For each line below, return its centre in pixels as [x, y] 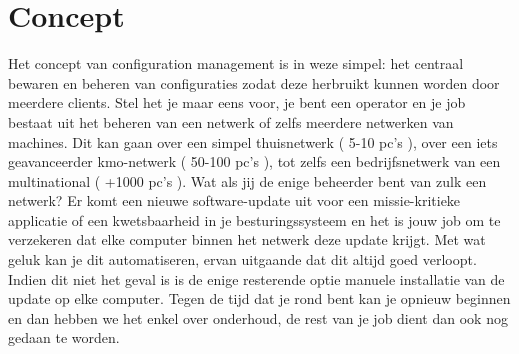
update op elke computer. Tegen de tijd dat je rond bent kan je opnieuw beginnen [259, 298]
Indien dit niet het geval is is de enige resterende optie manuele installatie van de [256, 278]
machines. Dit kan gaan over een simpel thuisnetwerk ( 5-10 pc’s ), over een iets [253, 141]
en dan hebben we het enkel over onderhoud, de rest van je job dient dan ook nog [258, 317]
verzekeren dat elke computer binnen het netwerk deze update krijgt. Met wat [247, 239]
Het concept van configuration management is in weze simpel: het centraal [236, 63]
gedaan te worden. [64, 337]
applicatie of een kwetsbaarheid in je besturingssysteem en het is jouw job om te [254, 219]
